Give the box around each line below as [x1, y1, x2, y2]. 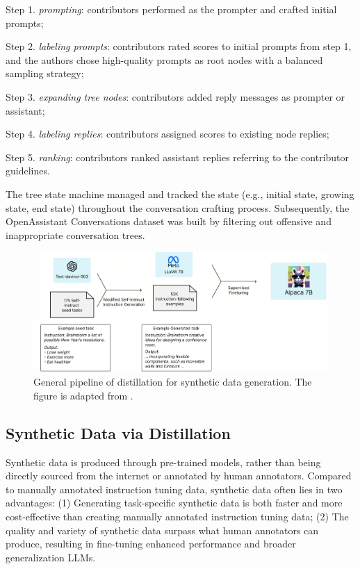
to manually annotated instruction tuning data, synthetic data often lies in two [6, 481, 343, 496]
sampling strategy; [6, 66, 84, 81]
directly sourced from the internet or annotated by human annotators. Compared [6, 468, 352, 483]
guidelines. [6, 163, 50, 178]
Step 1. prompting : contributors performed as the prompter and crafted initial [6, 2, 337, 16]
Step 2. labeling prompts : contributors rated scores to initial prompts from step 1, [6, 39, 352, 53]
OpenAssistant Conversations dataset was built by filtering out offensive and [6, 214, 332, 229]
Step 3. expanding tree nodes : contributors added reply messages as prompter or [6, 89, 345, 104]
